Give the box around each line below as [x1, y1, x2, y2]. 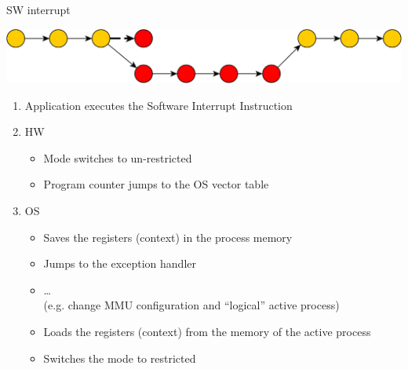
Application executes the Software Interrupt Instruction [24, 97, 293, 113]
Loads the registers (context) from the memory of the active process [43, 323, 371, 339]
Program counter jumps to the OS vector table [43, 176, 269, 192]
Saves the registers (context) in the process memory [43, 228, 293, 245]
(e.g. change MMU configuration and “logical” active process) [43, 297, 340, 313]
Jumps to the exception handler [43, 255, 196, 272]
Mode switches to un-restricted [43, 149, 192, 166]
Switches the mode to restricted [43, 349, 196, 366]
